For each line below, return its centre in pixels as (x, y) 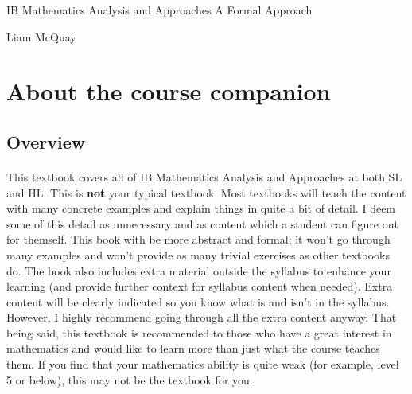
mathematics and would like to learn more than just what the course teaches (193, 348)
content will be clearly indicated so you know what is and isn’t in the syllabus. (198, 301)
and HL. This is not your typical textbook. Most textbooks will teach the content (206, 192)
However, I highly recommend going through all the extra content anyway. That (202, 317)
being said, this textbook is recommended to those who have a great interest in (199, 332)
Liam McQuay (41, 36)
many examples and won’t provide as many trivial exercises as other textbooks (198, 254)
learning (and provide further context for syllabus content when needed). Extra (200, 286)
